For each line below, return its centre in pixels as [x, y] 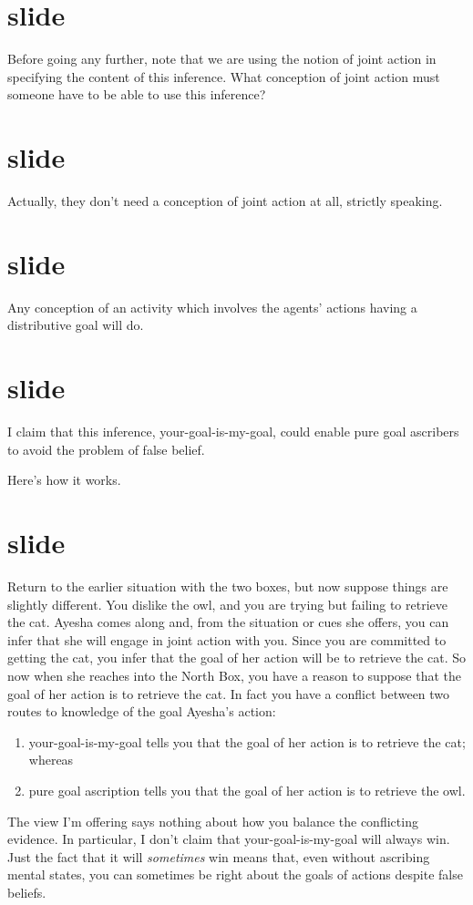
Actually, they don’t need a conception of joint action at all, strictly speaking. [225, 201]
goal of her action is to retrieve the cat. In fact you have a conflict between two [229, 693]
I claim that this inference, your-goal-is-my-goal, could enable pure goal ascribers [233, 432]
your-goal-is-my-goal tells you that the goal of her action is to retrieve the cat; [247, 741]
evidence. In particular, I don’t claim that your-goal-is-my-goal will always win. [229, 839]
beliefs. [27, 892]
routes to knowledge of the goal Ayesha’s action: [142, 711]
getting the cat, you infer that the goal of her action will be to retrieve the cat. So [236, 658]
